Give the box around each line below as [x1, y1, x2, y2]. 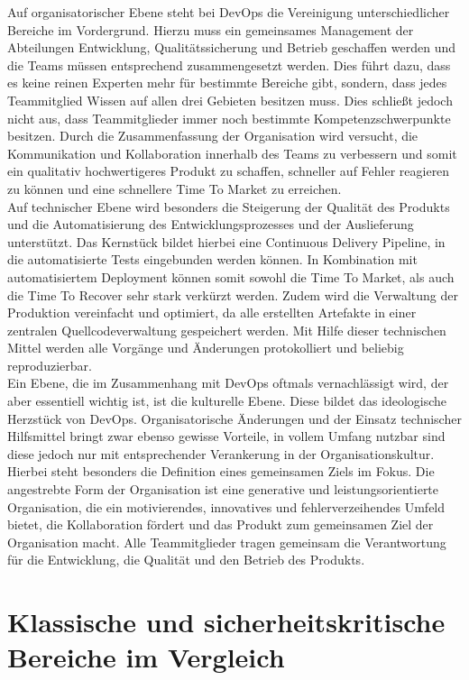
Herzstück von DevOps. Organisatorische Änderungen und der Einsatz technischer [7, 409, 462, 427]
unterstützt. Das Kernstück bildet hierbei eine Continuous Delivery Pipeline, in [7, 232, 446, 251]
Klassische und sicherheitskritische [7, 603, 446, 640]
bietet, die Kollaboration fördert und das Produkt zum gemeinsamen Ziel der [7, 515, 434, 534]
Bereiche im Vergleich [7, 639, 285, 675]
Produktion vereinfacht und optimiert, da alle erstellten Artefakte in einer [7, 303, 417, 322]
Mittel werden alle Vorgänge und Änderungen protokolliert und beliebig [7, 338, 404, 357]
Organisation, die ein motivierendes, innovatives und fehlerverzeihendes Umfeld [7, 497, 446, 516]
